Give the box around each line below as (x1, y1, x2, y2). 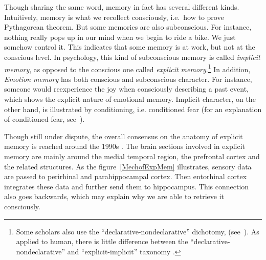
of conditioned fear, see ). (4, 114, 85, 124)
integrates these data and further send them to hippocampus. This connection (4, 181, 249, 191)
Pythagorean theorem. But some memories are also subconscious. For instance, (4, 21, 252, 32)
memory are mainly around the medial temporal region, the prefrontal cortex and (4, 150, 260, 161)
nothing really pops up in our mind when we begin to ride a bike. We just (4, 31, 236, 42)
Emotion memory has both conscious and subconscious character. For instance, (4, 73, 252, 84)
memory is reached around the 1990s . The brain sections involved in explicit (4, 141, 246, 151)
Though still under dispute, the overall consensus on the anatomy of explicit (4, 131, 243, 141)
